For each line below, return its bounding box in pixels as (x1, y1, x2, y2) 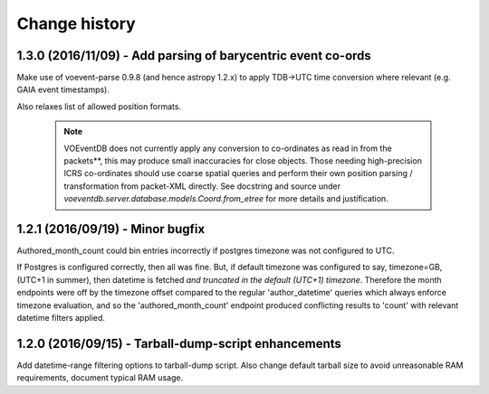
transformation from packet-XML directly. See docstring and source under (63, 181, 341, 192)
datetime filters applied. (16, 313, 106, 324)
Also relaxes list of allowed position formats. (16, 100, 181, 112)
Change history (16, 14, 136, 33)
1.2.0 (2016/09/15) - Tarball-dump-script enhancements (16, 335, 341, 352)
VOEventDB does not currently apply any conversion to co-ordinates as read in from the (63, 143, 393, 154)
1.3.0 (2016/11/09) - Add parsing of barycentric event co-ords (16, 48, 371, 63)
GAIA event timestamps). (16, 84, 110, 95)
